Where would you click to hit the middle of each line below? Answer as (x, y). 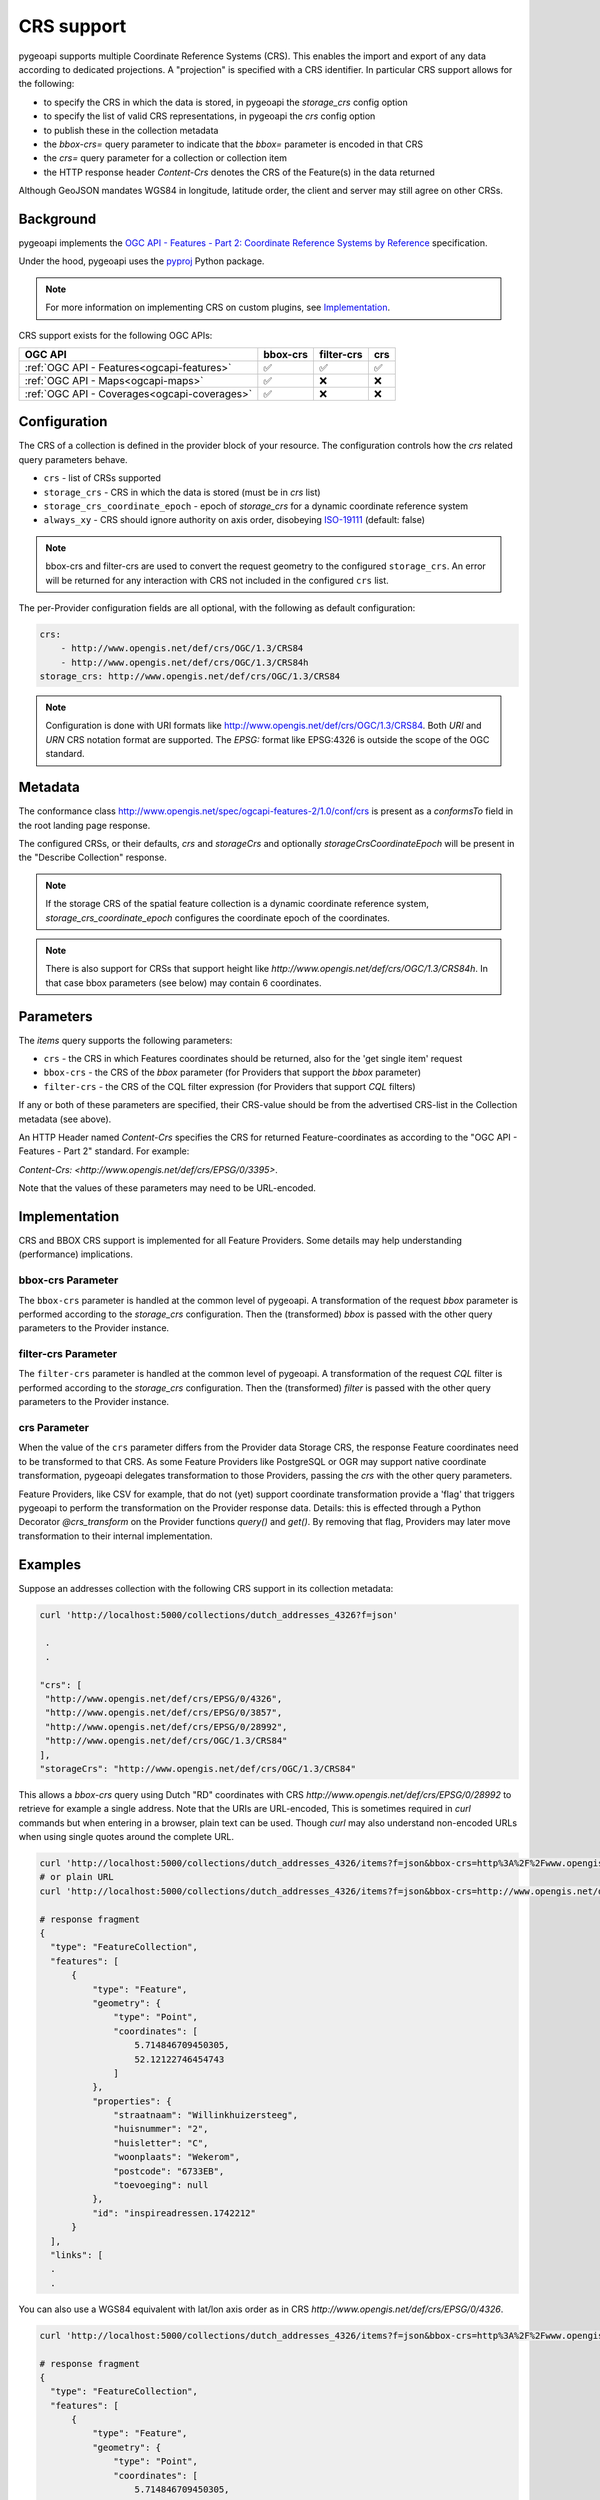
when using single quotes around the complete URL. (126, 1837)
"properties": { (131, 2101)
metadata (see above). (65, 1119)
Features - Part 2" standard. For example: (104, 1151)
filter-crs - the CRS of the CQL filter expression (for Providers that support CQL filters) (229, 1086)
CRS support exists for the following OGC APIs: (115, 335)
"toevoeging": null (161, 2185)
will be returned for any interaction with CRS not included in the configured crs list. (217, 580)
